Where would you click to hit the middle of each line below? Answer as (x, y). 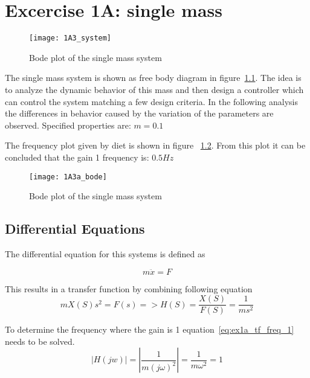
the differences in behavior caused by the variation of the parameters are (139, 113)
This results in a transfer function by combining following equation (129, 288)
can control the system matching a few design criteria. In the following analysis (152, 101)
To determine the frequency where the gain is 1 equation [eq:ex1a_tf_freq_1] (150, 329)
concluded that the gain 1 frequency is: (77, 157)
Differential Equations (75, 229)
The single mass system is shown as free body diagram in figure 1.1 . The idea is (153, 78)
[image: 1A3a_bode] (68, 177)
